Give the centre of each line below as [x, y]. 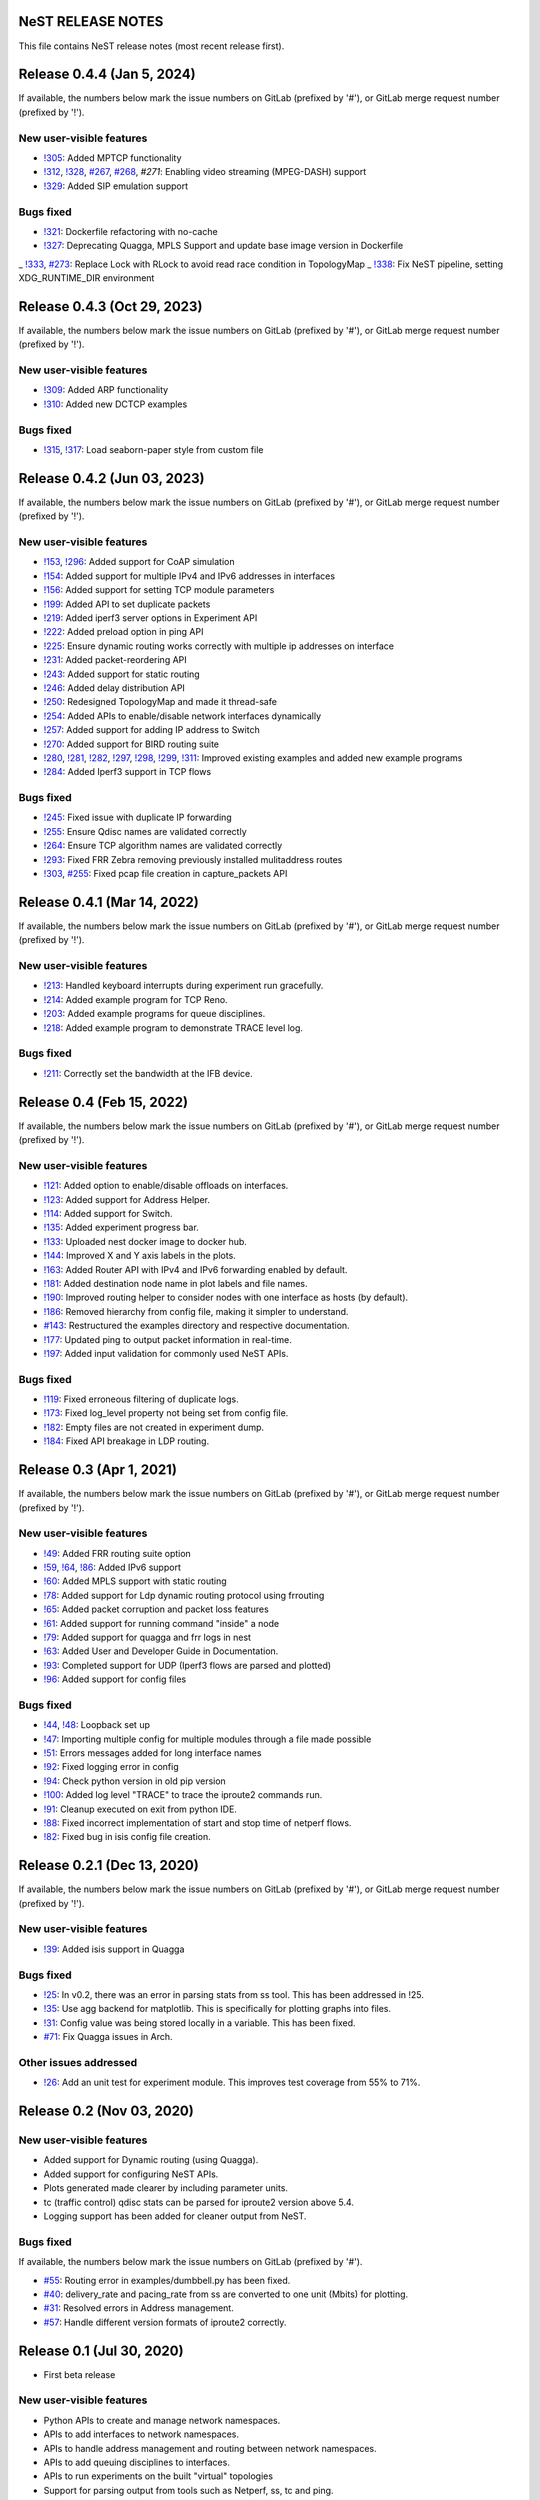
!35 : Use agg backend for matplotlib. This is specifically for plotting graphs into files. [217, 2009]
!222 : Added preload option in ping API [123, 632]
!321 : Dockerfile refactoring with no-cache [131, 231]
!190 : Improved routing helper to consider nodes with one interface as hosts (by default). [226, 1297]
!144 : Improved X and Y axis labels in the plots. [140, 1256]
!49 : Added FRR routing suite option [117, 1553]
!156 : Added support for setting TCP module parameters [159, 590]
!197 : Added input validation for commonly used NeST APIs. [166, 1353]
